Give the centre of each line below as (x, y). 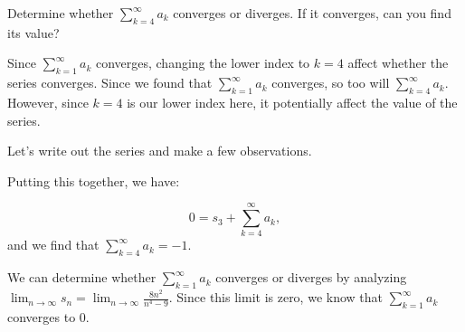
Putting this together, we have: (94, 180)
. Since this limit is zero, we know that (276, 297)
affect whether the (398, 63)
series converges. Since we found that (110, 83)
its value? (33, 32)
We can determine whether (82, 277)
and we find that (53, 245)
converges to (42, 316)
